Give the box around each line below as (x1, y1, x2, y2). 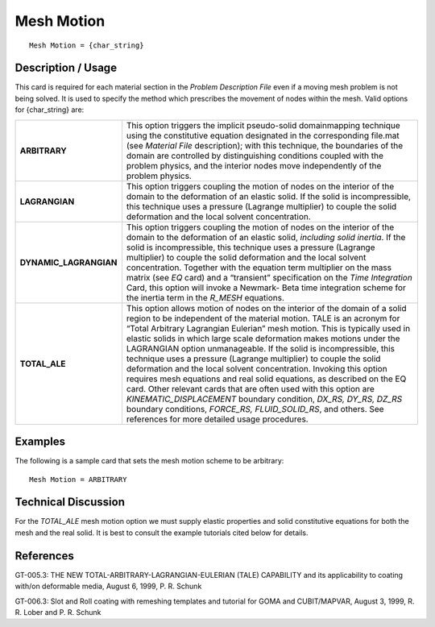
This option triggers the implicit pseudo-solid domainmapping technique (126, 119, 400, 131)
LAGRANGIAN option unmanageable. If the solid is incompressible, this (126, 343, 395, 354)
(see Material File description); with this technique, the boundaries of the (126, 139, 404, 151)
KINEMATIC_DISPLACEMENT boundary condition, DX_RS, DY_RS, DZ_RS (126, 393, 403, 405)
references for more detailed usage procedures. (126, 413, 309, 425)
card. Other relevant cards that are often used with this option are (126, 383, 375, 394)
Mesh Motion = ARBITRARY (29, 475, 127, 484)
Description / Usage (14, 61, 117, 75)
